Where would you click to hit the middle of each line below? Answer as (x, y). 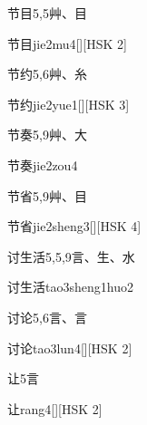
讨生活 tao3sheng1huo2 (70, 287)
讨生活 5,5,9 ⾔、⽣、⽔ (71, 256)
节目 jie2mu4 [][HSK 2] (67, 43)
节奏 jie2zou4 (43, 164)
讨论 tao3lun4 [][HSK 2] (70, 348)
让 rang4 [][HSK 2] (55, 408)
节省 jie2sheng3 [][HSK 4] (74, 226)
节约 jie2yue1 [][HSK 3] (69, 104)
